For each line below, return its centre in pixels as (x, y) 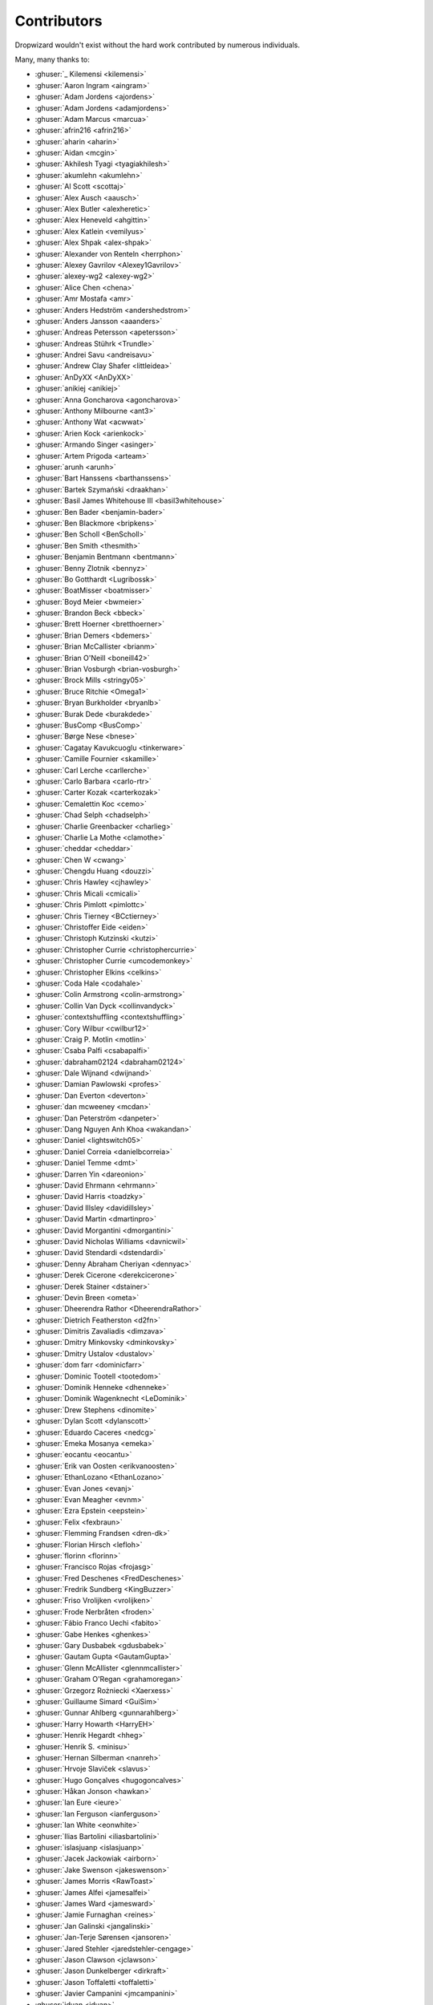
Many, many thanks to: (52, 59)
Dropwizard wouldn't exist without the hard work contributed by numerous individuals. (158, 45)
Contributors (59, 21)
